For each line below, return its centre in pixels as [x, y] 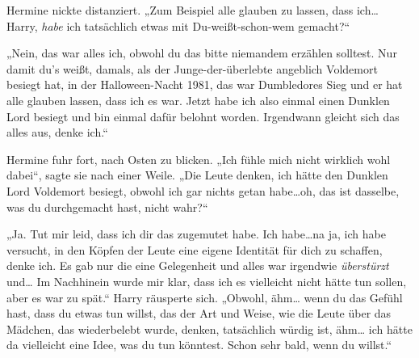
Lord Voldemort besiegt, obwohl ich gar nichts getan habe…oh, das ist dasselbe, [203, 190]
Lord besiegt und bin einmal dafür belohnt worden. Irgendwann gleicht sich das [203, 116]
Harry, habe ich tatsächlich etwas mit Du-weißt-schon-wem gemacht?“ [178, 25]
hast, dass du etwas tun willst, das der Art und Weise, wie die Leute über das [199, 313]
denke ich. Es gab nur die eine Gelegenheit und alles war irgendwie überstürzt [198, 265]
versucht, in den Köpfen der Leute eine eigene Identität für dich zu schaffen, [195, 249]
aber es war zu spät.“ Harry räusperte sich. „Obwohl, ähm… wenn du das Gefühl [205, 297]
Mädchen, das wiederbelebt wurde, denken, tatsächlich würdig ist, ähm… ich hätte [209, 329]
